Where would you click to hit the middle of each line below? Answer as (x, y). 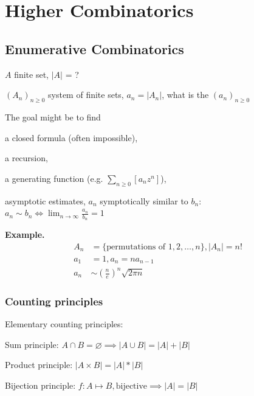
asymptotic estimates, (45, 200)
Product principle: (39, 365)
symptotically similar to (144, 200)
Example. (25, 234)
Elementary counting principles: (64, 324)
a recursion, (26, 158)
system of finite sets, (86, 95)
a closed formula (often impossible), (71, 137)
